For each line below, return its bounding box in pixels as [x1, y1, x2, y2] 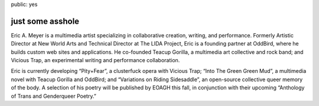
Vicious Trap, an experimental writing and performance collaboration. [11, 57, 180, 64]
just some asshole [11, 16, 80, 26]
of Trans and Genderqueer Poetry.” [11, 92, 97, 99]
